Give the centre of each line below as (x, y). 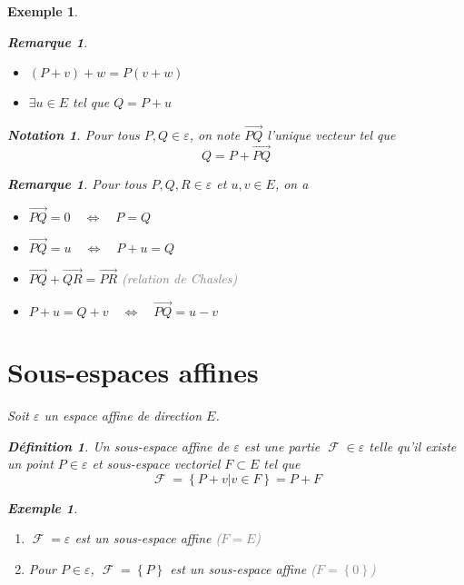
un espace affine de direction (123, 415)
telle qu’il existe (413, 446)
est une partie (282, 446)
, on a (291, 183)
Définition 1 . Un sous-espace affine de (118, 446)
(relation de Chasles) (180, 278)
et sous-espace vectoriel (156, 464)
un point (30, 464)
